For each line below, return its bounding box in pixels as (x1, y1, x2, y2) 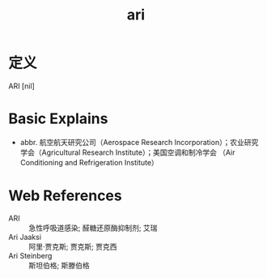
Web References (8, 186, 123, 205)
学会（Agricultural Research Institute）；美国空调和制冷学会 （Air (19, 148, 235, 157)
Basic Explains (8, 109, 108, 128)
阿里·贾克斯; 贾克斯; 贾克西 (28, 242, 117, 251)
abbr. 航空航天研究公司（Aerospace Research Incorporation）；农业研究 (19, 137, 259, 147)
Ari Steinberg (8, 250, 53, 260)
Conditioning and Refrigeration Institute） (19, 157, 159, 167)
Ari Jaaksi (8, 232, 42, 242)
